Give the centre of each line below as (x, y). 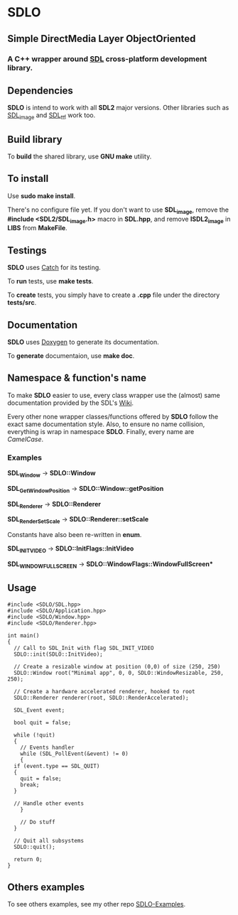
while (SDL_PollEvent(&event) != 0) (75, 754)
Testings (27, 250)
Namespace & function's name (77, 378)
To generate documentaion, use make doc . (71, 355)
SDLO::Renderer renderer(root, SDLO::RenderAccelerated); (102, 698)
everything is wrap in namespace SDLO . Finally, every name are (101, 431)
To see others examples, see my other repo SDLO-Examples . (97, 904)
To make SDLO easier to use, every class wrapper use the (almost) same (114, 395)
